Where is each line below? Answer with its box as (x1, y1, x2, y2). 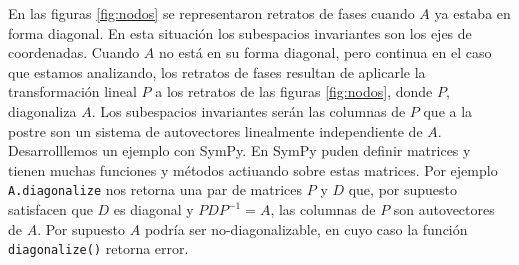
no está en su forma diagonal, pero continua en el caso (159, 42, 492, 63)
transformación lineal (8, 81, 137, 102)
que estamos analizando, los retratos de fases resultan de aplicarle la (8, 61, 426, 82)
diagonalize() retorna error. (8, 238, 189, 259)
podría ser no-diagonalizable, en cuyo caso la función (144, 218, 468, 239)
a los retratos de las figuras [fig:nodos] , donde (155, 81, 433, 102)
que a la (423, 100, 473, 121)
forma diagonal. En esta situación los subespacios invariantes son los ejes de (8, 22, 472, 43)
